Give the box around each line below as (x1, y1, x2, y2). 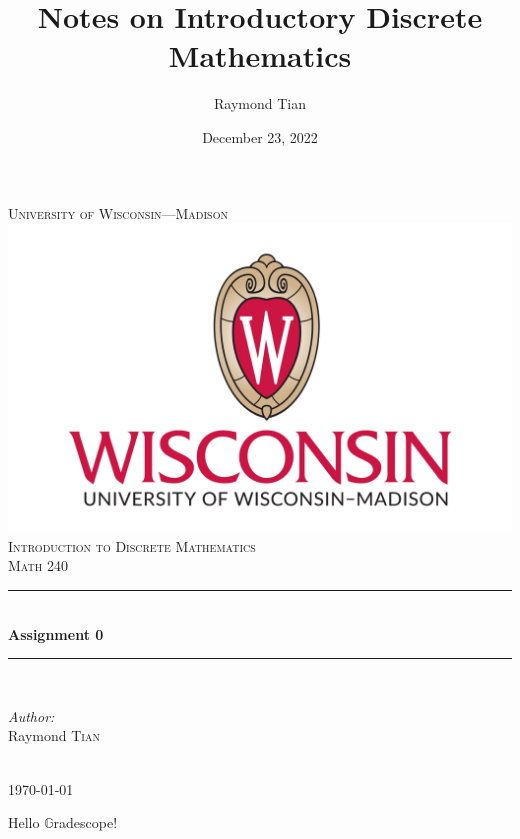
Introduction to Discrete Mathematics (8, 535, 256, 556)
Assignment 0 (8, 623, 104, 644)
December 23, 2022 (202, 126, 318, 147)
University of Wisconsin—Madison (8, 202, 228, 223)
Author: (8, 705, 55, 726)
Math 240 (8, 555, 68, 576)
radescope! (53, 812, 118, 833)
